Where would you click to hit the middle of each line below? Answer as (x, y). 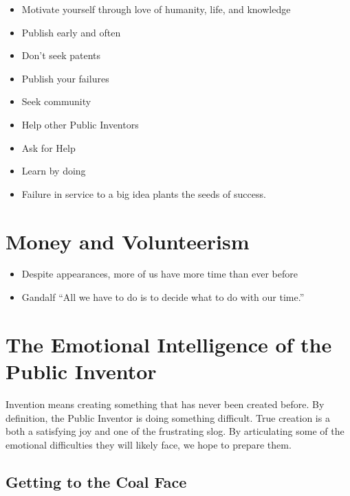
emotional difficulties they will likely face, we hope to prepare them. (149, 444)
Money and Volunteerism (128, 241)
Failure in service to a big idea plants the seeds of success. (144, 193)
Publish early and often (71, 32)
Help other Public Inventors (80, 124)
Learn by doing (54, 171)
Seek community (56, 101)
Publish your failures (65, 78)
